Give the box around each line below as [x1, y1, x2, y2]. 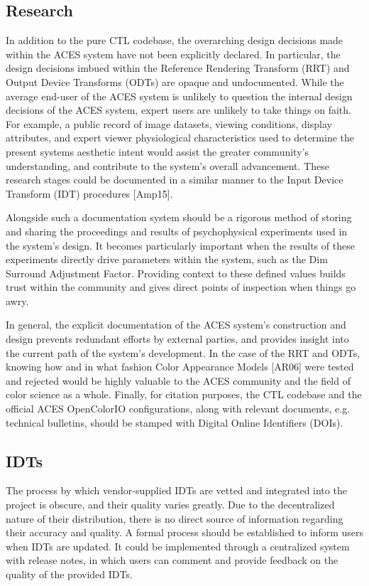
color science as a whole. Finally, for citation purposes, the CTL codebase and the [6, 387, 362, 402]
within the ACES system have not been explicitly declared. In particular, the [6, 46, 341, 61]
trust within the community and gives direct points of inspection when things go [6, 279, 356, 294]
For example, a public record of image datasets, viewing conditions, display [6, 116, 332, 131]
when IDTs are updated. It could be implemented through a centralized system [6, 538, 350, 553]
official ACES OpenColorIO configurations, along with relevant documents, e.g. [6, 401, 351, 416]
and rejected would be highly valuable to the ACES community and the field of [6, 373, 351, 388]
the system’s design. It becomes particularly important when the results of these [6, 238, 355, 252]
